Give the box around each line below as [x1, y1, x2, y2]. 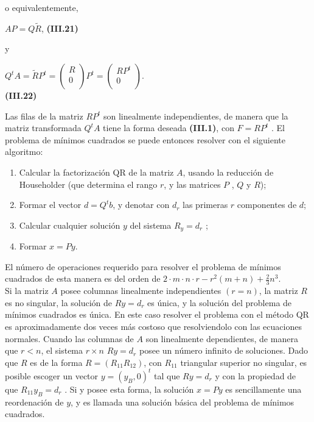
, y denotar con [113, 198, 170, 211]
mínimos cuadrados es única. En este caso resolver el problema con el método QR [5, 308, 309, 321]
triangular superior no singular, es [180, 356, 307, 368]
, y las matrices [164, 177, 221, 190]
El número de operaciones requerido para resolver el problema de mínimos [5, 260, 281, 273]
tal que [154, 369, 180, 382]
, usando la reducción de [183, 165, 274, 178]
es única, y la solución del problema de [147, 296, 292, 309]
